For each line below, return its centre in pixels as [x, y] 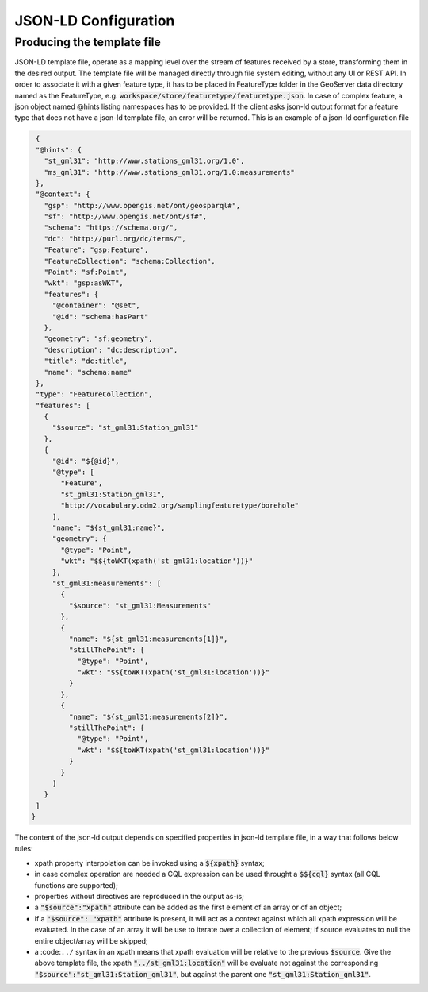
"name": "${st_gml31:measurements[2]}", [148, 716]
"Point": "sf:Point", [86, 272]
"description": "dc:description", [111, 350]
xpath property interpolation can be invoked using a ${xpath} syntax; [149, 863]
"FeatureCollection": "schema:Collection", [130, 261]
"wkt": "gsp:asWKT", [84, 283]
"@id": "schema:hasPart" [100, 317]
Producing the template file [88, 42]
